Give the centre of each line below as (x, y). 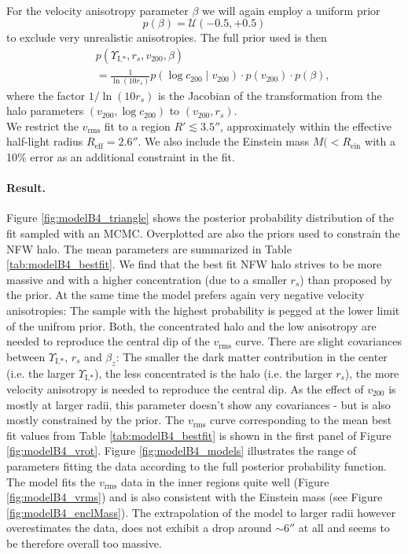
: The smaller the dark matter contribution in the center (252, 356)
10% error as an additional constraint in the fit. (121, 157)
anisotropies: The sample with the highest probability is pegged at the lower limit (203, 310)
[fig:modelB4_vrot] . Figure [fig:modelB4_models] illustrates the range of (182, 451)
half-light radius (45, 141)
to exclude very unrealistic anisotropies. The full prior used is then (167, 37)
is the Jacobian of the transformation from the (270, 95)
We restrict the (42, 126)
